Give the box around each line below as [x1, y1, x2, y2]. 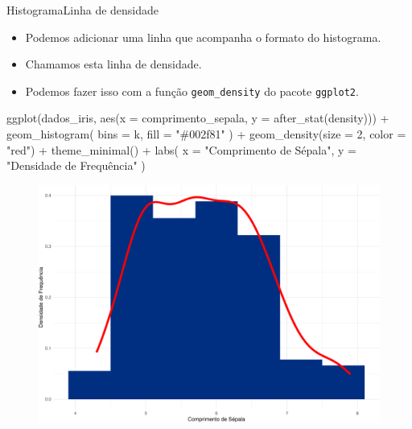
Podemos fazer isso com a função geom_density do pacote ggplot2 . [25, 82, 359, 99]
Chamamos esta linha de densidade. [25, 56, 202, 72]
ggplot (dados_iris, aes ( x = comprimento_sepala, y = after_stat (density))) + [6, 109, 389, 126]
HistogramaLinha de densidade [6, 2, 159, 18]
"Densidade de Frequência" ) [6, 157, 146, 174]
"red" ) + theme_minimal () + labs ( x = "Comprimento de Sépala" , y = [6, 141, 357, 158]
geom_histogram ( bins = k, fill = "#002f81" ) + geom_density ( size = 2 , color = [6, 126, 406, 142]
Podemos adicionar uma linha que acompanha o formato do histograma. [25, 28, 381, 45]
